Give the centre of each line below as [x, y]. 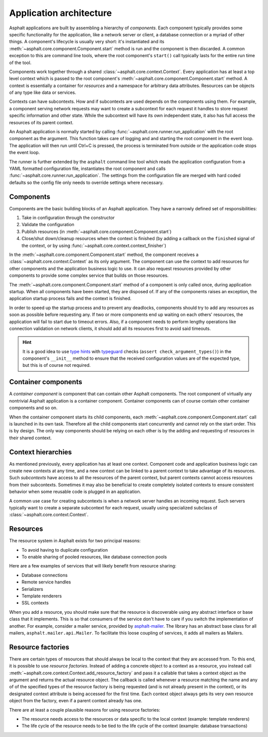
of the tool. [20, 63]
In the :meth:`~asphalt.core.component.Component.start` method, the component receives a [104, 254]
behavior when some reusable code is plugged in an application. [75, 491]
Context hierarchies [40, 452]
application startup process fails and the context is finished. [70, 299]
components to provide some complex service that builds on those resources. [89, 275]
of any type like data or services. [43, 92]
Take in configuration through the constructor [68, 218]
